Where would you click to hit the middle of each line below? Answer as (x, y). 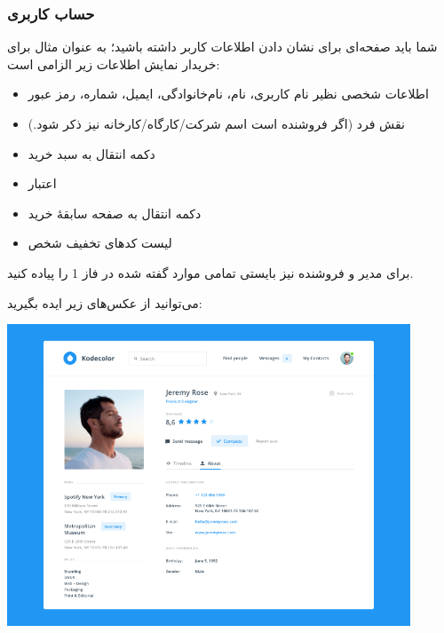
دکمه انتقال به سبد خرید (91, 153)
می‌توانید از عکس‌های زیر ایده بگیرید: (105, 302)
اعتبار (42, 183)
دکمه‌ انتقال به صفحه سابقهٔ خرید (115, 213)
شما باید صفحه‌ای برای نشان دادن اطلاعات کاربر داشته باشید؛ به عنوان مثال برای (222, 47)
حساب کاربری (51, 13)
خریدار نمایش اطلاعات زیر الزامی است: (114, 63)
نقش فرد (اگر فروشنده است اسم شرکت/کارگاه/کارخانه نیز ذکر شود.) (216, 123)
